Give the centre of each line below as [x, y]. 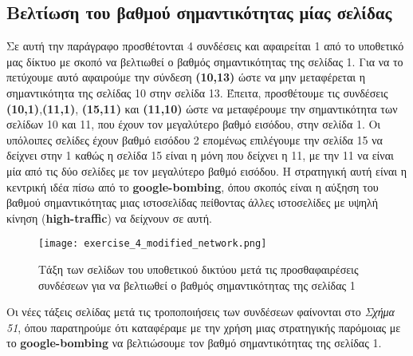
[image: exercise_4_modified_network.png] [153, 244]
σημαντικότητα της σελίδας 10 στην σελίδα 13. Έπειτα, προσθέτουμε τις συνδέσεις [197, 92]
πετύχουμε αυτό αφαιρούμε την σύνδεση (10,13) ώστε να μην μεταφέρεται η [186, 77]
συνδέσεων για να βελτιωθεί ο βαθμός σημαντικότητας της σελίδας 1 [197, 285]
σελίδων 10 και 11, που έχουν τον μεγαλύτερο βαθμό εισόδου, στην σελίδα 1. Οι [194, 124]
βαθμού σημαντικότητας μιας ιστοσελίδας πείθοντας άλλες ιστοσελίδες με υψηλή [192, 202]
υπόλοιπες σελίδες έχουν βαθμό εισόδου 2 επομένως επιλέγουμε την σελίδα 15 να [195, 139]
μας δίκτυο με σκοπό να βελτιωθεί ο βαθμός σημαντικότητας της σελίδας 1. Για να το [205, 61]
